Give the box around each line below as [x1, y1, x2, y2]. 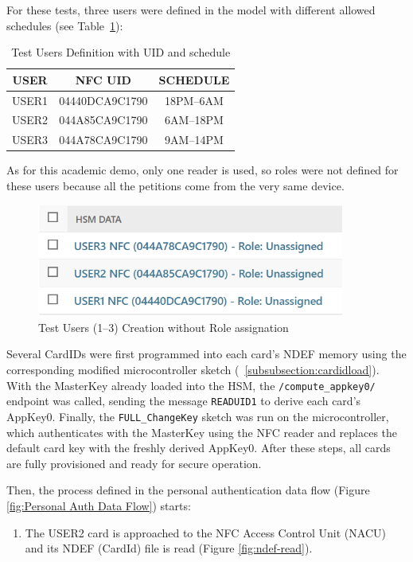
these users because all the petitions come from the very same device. [6, 178, 345, 193]
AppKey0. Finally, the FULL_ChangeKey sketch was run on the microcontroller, [6, 408, 389, 424]
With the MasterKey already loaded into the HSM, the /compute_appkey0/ [6, 377, 376, 393]
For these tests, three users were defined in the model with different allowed [6, 2, 376, 18]
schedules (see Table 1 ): [6, 17, 123, 33]
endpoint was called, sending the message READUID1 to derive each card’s [6, 392, 361, 409]
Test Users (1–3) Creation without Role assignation [38, 318, 289, 335]
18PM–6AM [165, 92, 224, 108]
